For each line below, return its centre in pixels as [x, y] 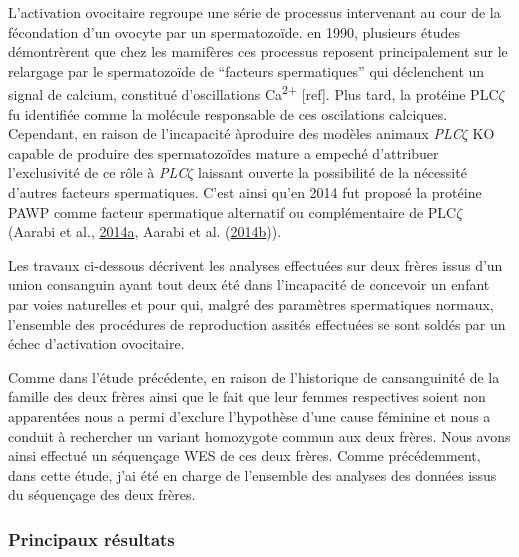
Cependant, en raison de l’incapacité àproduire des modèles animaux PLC [235, 133]
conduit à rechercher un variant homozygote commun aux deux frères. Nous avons [259, 435]
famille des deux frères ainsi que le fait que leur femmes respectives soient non [247, 396]
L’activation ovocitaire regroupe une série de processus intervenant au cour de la [254, 12]
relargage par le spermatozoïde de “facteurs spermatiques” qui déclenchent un [246, 70]
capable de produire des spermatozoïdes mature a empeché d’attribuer [223, 152]
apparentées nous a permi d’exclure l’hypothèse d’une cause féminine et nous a [249, 415]
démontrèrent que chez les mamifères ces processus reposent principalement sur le [258, 51]
